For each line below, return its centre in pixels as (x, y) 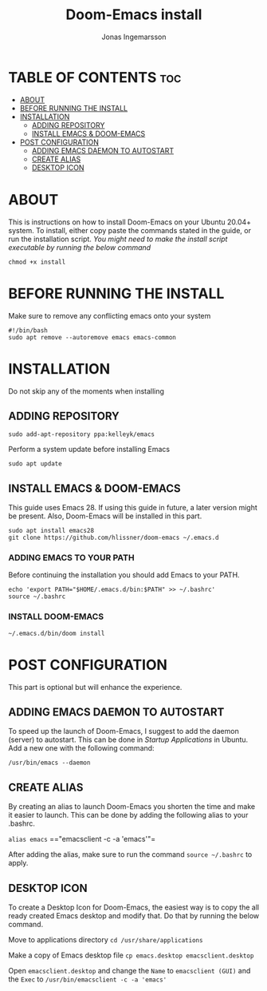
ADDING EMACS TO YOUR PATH (71, 558)
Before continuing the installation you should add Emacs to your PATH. (124, 575)
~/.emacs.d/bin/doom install (57, 633)
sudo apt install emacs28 (51, 531)
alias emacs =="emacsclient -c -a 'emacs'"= (82, 839)
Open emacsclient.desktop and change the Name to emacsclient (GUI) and (130, 971)
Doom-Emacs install (134, 15)
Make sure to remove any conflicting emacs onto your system (110, 315)
